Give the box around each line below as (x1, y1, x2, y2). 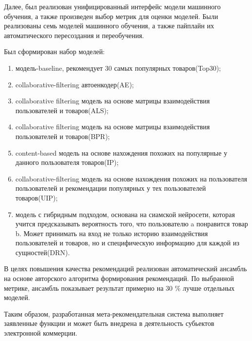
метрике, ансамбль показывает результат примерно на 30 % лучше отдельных (4, 282, 235, 293)
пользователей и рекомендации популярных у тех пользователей (15, 183, 206, 193)
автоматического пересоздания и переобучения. (4, 30, 144, 40)
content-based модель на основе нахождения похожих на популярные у (15, 147, 228, 158)
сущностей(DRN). (15, 247, 70, 257)
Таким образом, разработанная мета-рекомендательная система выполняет (4, 308, 224, 319)
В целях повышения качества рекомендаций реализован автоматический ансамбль (4, 263, 247, 274)
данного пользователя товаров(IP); (15, 157, 119, 167)
